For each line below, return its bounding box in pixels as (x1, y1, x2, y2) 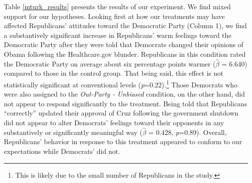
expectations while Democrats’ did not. (4, 146, 120, 156)
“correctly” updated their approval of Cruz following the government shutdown (4, 108, 238, 118)
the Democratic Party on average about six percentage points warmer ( (4, 58, 216, 68)
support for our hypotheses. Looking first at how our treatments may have (4, 11, 225, 21)
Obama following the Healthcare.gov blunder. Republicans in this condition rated (4, 49, 246, 59)
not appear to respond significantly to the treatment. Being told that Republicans (4, 98, 247, 108)
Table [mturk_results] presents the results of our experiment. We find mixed (4, 1, 231, 11)
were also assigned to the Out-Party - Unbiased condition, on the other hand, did (4, 89, 245, 99)
